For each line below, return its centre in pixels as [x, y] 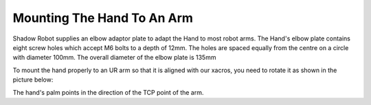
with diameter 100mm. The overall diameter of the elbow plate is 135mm [114, 58]
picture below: [33, 80]
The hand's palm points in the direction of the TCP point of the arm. [108, 92]
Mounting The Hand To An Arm [103, 18]
